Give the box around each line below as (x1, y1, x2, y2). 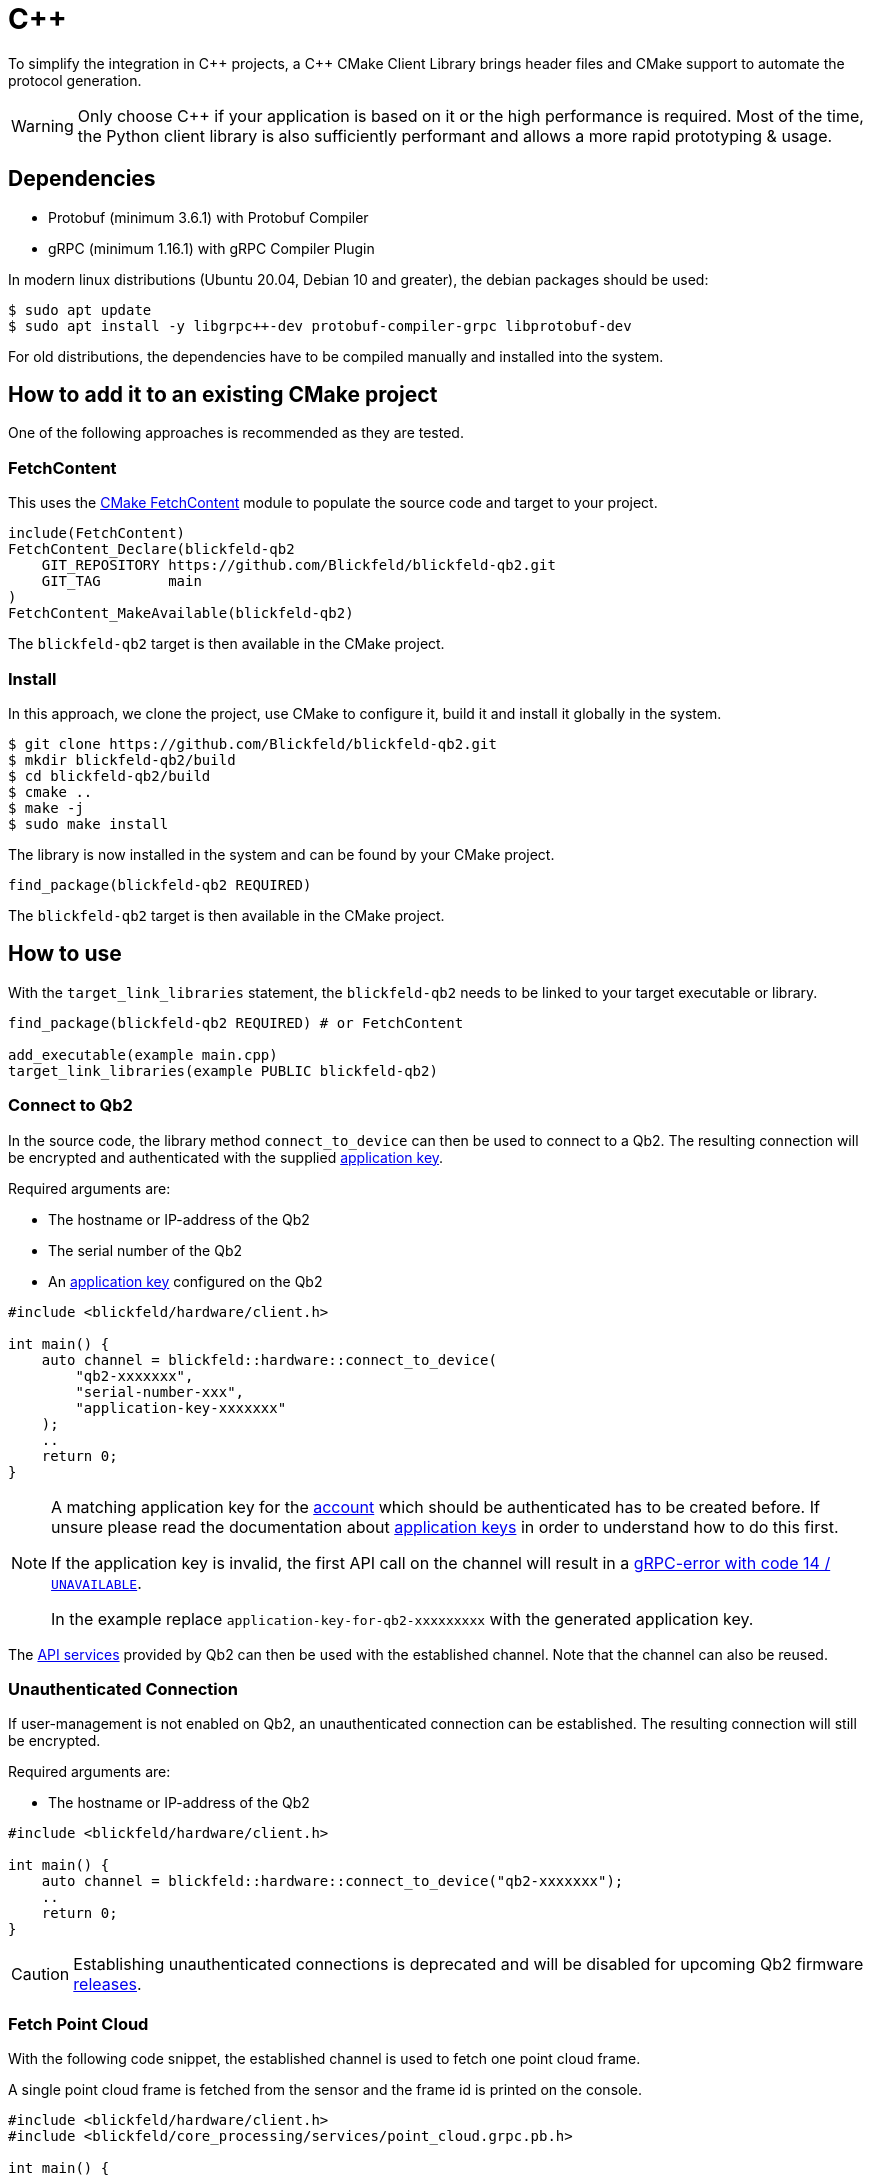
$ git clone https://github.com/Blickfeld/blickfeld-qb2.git (8, 735, 497, 752)
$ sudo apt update (8, 301, 152, 318)
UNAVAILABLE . (51, 1572, 142, 1593)
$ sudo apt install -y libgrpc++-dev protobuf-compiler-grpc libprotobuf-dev (8, 317, 632, 334)
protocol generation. (8, 71, 142, 89)
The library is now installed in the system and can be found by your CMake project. (8, 845, 555, 863)
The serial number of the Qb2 (48, 1241, 242, 1259)
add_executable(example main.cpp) (8, 1046, 278, 1063)
